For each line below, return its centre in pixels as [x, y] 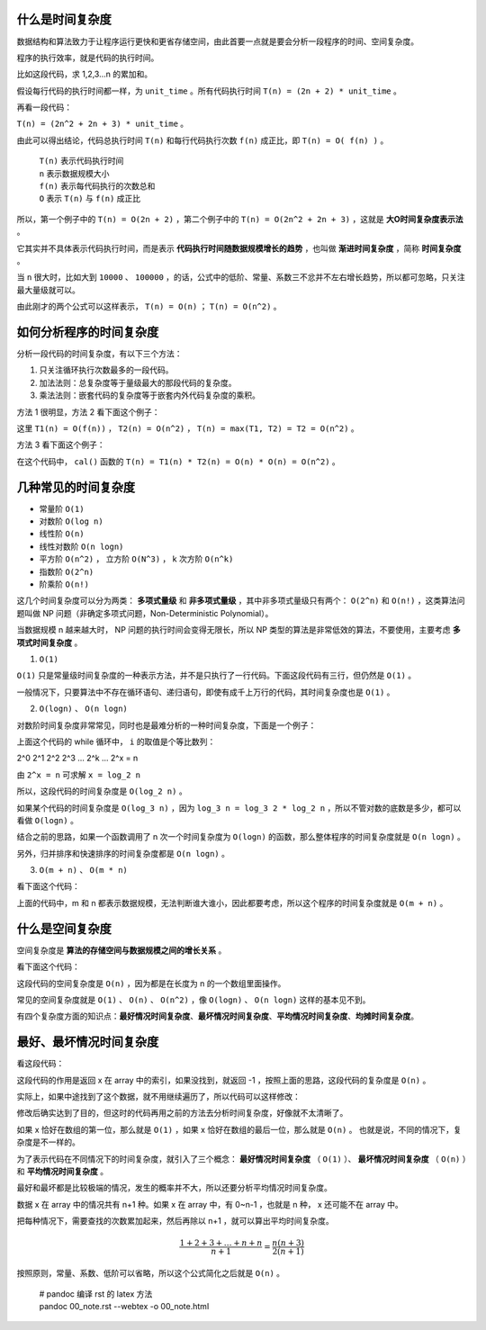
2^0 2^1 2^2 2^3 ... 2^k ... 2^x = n [77, 758]
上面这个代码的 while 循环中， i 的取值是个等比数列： [116, 741]
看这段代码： [40, 1064]
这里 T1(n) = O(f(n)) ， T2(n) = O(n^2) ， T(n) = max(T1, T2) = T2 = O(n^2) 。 [188, 428]
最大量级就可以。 [48, 290]
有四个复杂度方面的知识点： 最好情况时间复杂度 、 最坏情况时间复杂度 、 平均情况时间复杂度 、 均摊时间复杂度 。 [217, 1016]
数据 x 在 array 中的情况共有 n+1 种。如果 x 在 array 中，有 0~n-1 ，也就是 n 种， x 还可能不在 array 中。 [210, 1204]
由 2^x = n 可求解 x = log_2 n [79, 775]
